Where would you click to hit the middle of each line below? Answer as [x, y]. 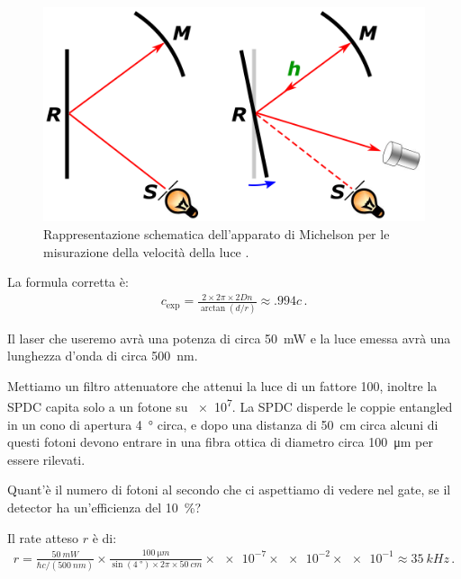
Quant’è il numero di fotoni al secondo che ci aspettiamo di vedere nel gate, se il [229, 490]
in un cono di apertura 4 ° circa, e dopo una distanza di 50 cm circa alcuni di [223, 424]
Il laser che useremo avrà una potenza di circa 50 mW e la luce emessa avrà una [229, 338]
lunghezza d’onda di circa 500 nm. [103, 356]
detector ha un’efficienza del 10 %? [104, 508]
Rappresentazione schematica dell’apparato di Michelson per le [217, 233]
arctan [213, 308]
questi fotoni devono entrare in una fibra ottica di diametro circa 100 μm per [220, 442]
